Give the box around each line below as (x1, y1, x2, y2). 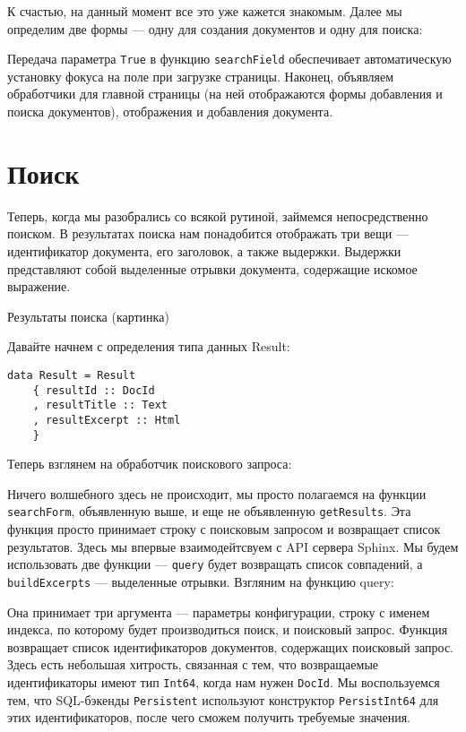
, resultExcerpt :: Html (32, 413, 181, 426)
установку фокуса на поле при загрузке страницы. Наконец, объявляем (7, 66, 394, 85)
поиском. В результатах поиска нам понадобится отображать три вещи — (7, 224, 409, 243)
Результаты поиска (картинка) (7, 306, 169, 325)
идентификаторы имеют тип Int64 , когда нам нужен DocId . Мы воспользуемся (7, 672, 440, 691)
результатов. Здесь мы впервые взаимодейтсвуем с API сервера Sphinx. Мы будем (7, 537, 459, 555)
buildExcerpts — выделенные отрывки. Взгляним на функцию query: (7, 572, 394, 590)
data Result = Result (7, 368, 136, 382)
